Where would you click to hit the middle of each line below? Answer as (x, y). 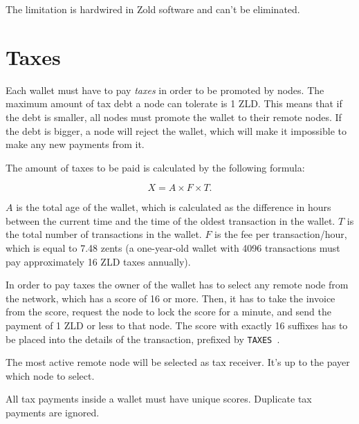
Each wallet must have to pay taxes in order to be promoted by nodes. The (165, 90)
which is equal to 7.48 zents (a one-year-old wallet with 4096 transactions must (173, 248)
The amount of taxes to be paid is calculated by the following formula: (155, 167)
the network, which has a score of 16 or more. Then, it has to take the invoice (171, 298)
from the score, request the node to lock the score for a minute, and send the (169, 312)
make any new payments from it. (75, 144)
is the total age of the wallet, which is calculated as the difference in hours (174, 207)
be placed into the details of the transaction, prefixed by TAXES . (143, 339)
